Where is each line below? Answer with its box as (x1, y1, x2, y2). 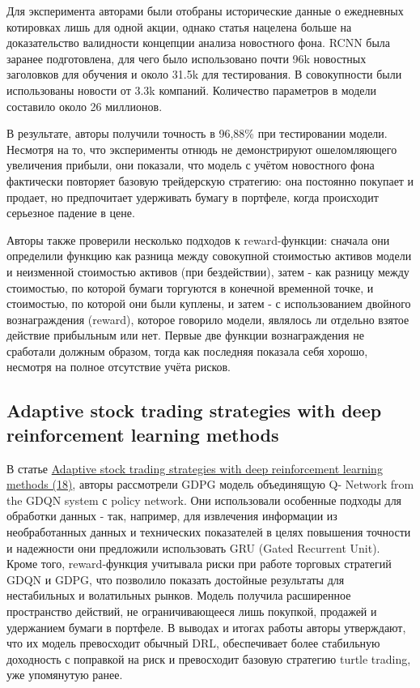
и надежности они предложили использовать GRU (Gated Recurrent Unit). (6, 539, 380, 556)
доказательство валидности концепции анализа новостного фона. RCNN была (6, 34, 391, 51)
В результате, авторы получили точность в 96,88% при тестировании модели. (6, 125, 388, 142)
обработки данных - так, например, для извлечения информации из (6, 507, 337, 524)
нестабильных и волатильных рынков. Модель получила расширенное (6, 587, 351, 604)
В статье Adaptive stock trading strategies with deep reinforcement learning (6, 459, 383, 476)
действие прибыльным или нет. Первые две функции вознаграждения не (6, 327, 364, 344)
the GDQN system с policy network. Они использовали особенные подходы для (6, 491, 402, 508)
